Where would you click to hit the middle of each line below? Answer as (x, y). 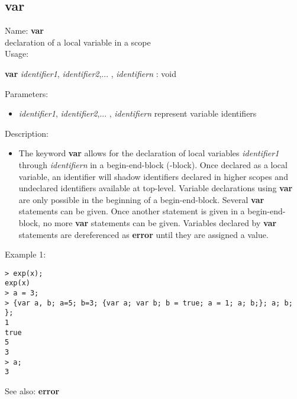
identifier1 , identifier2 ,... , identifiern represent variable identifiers (138, 113)
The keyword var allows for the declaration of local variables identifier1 (149, 153)
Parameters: (27, 93)
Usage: (17, 54)
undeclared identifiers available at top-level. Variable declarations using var (156, 188)
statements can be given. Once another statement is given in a (132, 211)
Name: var (25, 30)
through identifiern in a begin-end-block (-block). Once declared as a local (153, 164)
